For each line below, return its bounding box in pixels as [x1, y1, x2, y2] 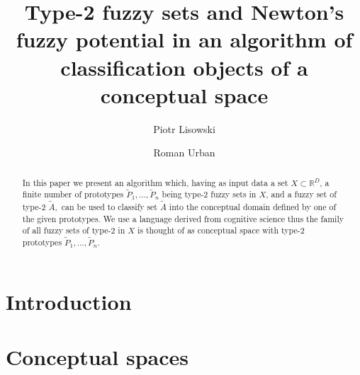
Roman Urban [153, 145, 215, 160]
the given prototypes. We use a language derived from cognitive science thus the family [22, 212, 344, 224]
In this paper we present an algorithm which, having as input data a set [22, 176, 288, 188]
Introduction [6, 287, 132, 316]
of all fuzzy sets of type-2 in [22, 224, 125, 236]
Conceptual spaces [6, 342, 189, 371]
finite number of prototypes [22, 188, 124, 200]
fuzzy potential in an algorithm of [16, 25, 353, 54]
